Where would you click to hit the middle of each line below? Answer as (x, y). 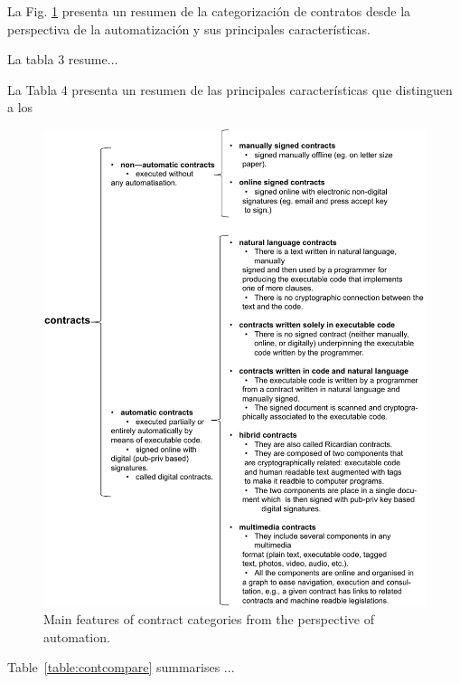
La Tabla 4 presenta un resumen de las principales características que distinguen (230, 89)
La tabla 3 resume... (63, 59)
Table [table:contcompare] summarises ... (121, 667)
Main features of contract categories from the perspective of (209, 619)
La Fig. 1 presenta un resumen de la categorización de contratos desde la (209, 11)
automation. (77, 636)
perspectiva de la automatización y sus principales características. (189, 28)
